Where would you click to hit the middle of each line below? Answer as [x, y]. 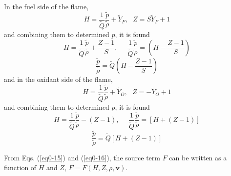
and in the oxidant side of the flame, [58, 79]
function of [20, 167]
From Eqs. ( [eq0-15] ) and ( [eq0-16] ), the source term [82, 158]
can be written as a [198, 158]
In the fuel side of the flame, [46, 6]
